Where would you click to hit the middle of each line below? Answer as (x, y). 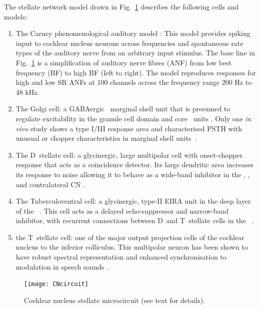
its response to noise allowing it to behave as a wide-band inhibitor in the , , (133, 174)
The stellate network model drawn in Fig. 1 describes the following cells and (121, 6)
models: (16, 16)
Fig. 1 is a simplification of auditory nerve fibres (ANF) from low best (124, 62)
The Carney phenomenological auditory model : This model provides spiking (133, 33)
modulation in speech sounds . (62, 266)
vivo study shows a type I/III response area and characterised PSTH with (129, 128)
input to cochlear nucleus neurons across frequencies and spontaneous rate (129, 43)
